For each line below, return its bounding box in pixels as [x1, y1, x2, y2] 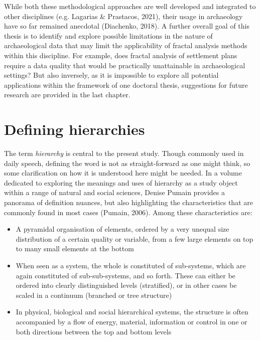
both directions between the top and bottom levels [16, 326, 172, 336]
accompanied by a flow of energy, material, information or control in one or [16, 316, 247, 326]
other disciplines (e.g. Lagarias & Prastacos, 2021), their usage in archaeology [4, 11, 243, 21]
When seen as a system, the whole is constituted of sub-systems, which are [16, 260, 246, 270]
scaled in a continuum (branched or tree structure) [16, 289, 172, 300]
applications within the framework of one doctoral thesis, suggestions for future [4, 79, 248, 90]
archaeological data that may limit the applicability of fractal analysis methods [4, 40, 247, 51]
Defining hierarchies [4, 119, 145, 139]
